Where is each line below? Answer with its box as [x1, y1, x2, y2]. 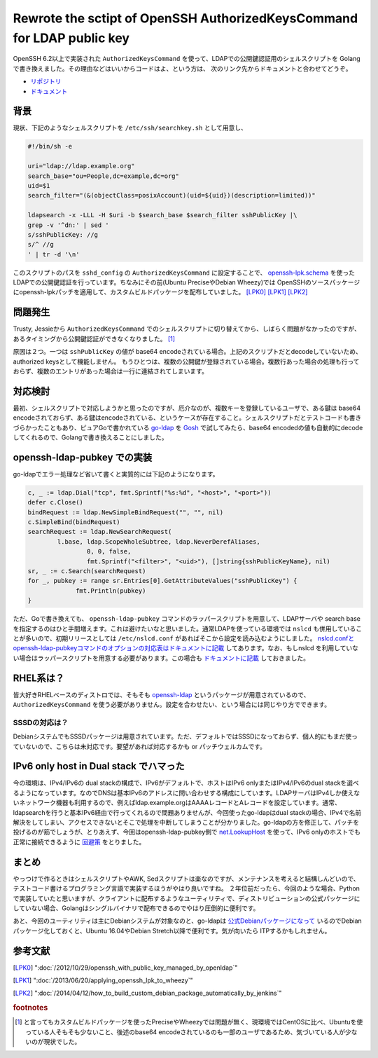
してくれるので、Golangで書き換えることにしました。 [13, 433, 168, 441]
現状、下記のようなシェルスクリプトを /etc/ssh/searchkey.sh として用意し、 [13, 123, 248, 132]
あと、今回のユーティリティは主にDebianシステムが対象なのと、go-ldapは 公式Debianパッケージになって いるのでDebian [13, 916, 362, 925]
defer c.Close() [27, 498, 84, 507]
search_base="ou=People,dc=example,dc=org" [27, 172, 180, 180]
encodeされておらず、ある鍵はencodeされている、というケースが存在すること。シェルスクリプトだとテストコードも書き [13, 413, 362, 422]
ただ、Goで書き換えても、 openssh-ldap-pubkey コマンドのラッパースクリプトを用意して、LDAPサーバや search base [13, 614, 360, 623]
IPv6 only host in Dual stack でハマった [13, 760, 185, 772]
